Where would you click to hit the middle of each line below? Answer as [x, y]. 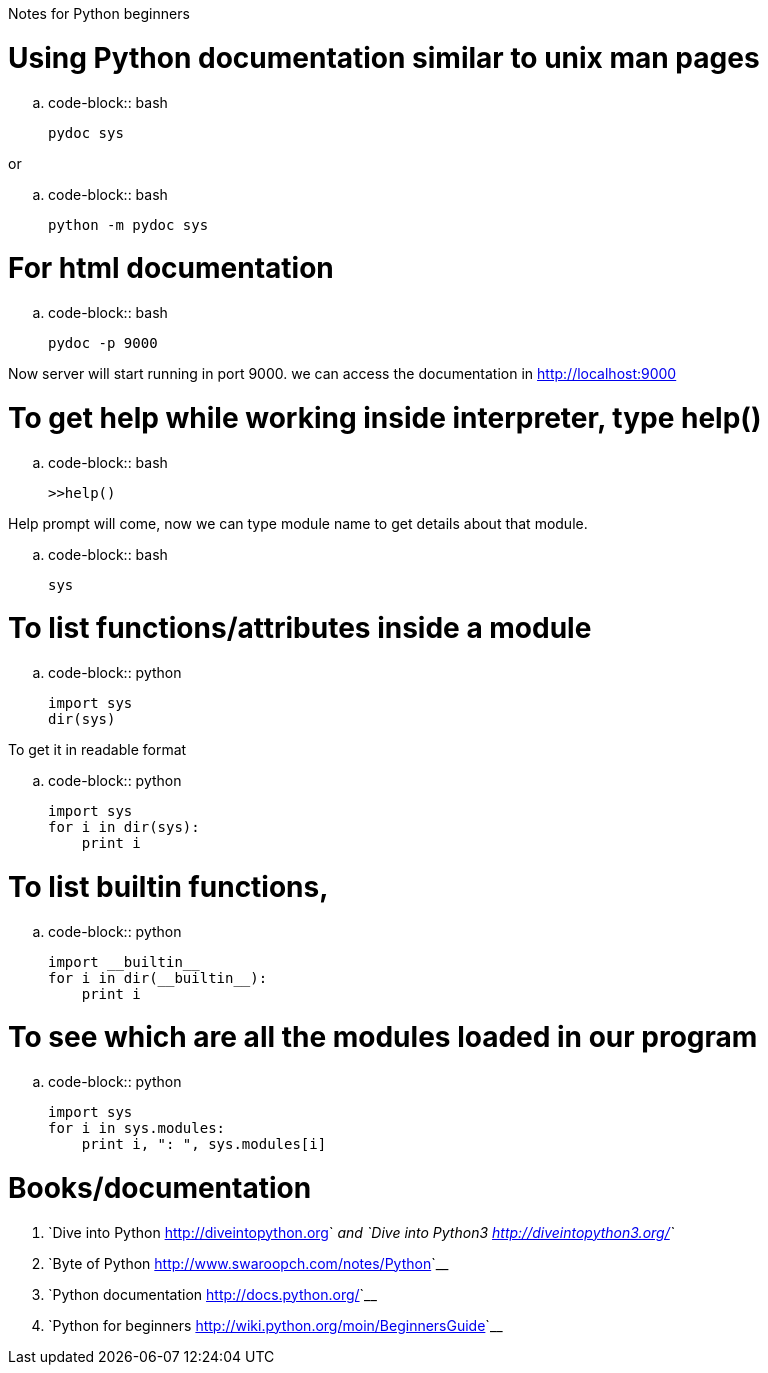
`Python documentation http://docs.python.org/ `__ [212, 1294]
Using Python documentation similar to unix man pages [384, 57]
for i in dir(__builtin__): [158, 977]
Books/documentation [160, 1187]
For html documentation [171, 268]
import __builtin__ [124, 961]
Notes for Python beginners [99, 13]
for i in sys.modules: [137, 1128]
